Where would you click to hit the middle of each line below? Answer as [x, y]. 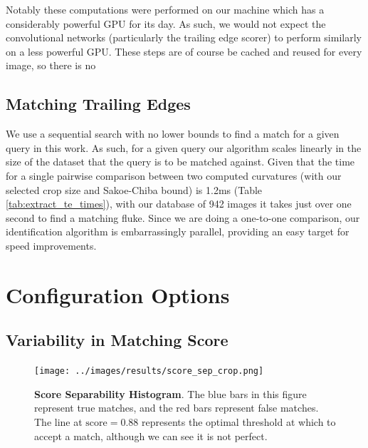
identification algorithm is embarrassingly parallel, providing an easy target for [178, 231]
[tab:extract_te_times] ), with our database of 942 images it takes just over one [179, 204]
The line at [58, 421]
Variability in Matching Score [117, 340]
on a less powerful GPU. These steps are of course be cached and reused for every [184, 51]
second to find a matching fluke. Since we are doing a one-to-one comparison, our [183, 217]
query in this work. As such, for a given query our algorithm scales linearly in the [184, 147]
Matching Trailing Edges [98, 104]
